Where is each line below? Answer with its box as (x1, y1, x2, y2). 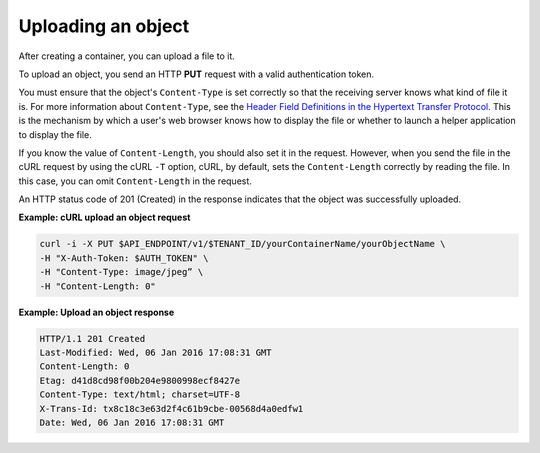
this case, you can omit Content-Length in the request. (18, 175, 252, 187)
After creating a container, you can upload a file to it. (18, 50, 235, 62)
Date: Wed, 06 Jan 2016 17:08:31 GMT (39, 416, 225, 428)
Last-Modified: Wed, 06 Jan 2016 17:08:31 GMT (39, 346, 272, 358)
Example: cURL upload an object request (18, 211, 191, 224)
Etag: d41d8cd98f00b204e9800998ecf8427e (39, 375, 240, 386)
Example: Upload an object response (18, 306, 175, 318)
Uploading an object (18, 15, 190, 37)
